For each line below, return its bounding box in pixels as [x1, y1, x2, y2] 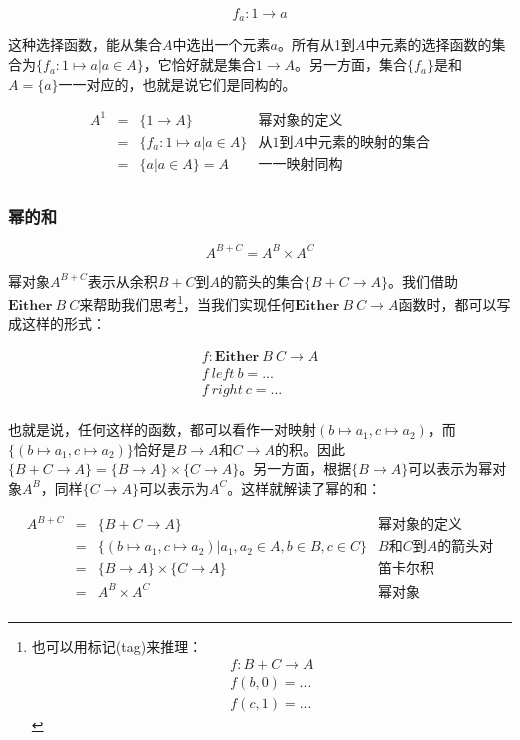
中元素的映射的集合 [303, 135, 430, 150]
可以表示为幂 [408, 458, 493, 479]
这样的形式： [21, 313, 106, 334]
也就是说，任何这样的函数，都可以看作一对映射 [8, 419, 316, 440]
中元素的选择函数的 [365, 34, 492, 55]
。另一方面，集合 [295, 54, 408, 75]
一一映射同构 [258, 157, 343, 172]
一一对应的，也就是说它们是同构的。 [58, 73, 297, 94]
